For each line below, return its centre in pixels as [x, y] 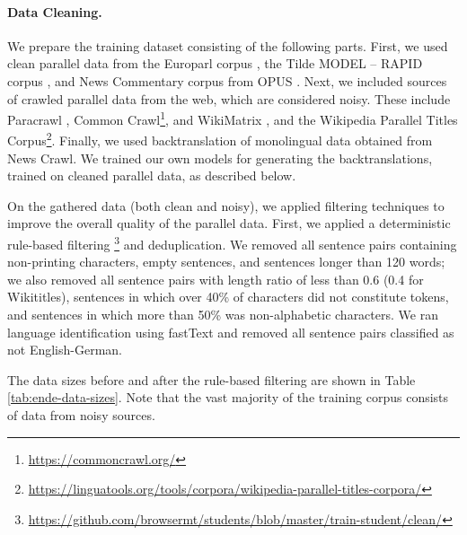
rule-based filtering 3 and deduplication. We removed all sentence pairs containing [232, 243]
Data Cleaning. [55, 11]
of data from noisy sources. [81, 415]
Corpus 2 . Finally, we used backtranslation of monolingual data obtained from [220, 139]
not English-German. [65, 350]
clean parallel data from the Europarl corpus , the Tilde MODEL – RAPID [215, 63]
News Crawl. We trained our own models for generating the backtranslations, [220, 158]
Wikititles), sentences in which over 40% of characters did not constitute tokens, [228, 297]
